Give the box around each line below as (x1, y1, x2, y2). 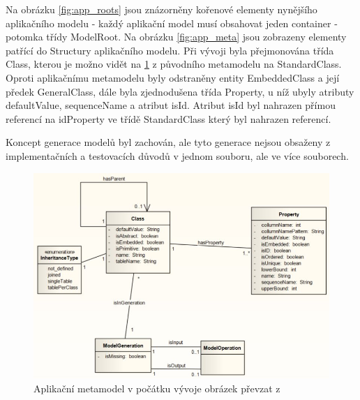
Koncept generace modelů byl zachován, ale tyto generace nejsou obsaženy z (6, 135, 331, 149)
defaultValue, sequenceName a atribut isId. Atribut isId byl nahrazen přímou (6, 98, 336, 112)
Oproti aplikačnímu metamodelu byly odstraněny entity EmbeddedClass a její (6, 70, 340, 84)
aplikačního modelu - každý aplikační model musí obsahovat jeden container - (6, 15, 338, 30)
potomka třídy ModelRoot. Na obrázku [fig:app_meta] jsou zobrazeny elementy (6, 29, 347, 44)
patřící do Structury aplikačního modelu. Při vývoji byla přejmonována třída (6, 43, 334, 57)
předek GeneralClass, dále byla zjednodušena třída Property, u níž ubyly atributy (6, 84, 354, 98)
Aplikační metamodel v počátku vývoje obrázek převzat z (33, 381, 280, 396)
